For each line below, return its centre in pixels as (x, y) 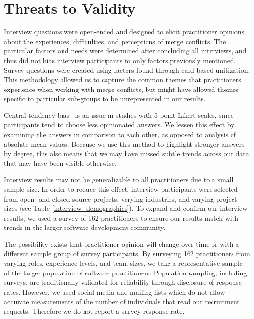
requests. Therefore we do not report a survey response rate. (94, 311)
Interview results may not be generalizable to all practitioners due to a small (119, 179)
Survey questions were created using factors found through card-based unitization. (127, 70)
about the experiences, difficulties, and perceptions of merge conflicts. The (115, 41)
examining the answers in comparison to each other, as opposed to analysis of (120, 134)
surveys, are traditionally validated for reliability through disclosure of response (123, 282)
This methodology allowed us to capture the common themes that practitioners (123, 80)
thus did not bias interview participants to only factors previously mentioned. (120, 60)
